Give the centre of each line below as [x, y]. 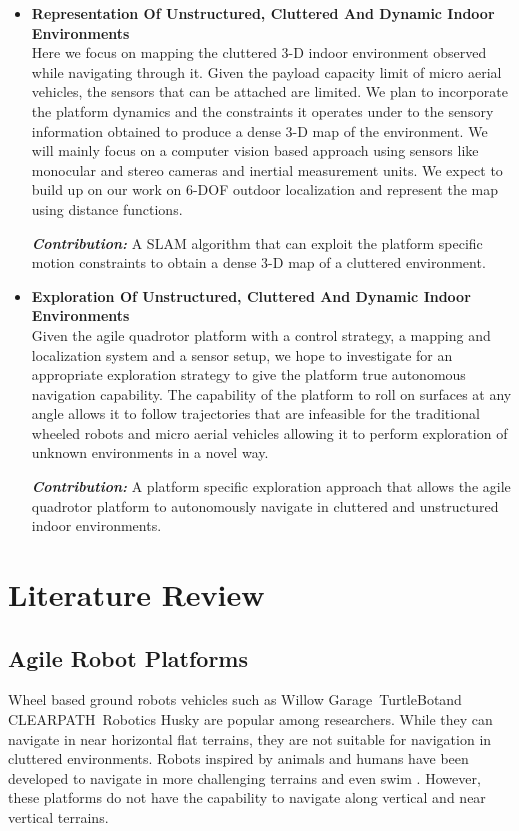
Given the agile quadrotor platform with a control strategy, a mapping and [261, 334]
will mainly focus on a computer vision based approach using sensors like [255, 150]
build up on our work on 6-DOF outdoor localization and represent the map [265, 189]
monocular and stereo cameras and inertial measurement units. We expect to [267, 169]
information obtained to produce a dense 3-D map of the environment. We [259, 130]
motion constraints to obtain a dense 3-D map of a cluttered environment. [258, 262]
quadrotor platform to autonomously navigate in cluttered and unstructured [265, 505]
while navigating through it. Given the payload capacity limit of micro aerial [266, 71]
